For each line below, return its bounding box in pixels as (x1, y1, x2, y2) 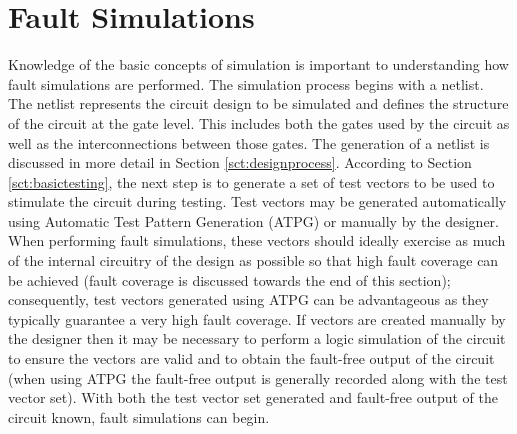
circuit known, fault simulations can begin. (8, 406, 270, 427)
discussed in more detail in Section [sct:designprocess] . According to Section (8, 152, 472, 173)
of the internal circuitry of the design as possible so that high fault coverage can (8, 250, 499, 271)
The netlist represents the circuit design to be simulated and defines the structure (8, 93, 509, 114)
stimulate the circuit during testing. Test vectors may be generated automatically (8, 191, 507, 212)
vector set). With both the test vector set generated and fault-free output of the (8, 387, 498, 408)
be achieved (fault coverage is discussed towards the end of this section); (8, 269, 451, 290)
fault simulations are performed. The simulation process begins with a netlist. (8, 73, 484, 94)
